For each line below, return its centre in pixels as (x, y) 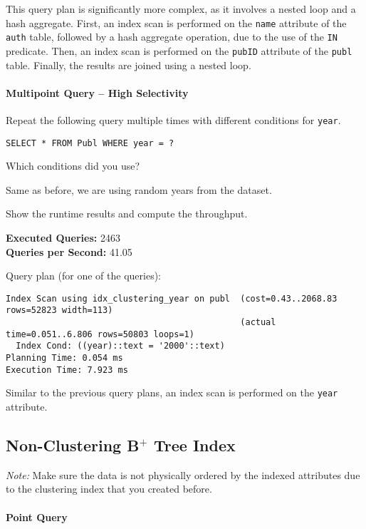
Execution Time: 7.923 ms (67, 370)
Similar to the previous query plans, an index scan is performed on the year (172, 392)
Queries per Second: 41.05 (69, 251)
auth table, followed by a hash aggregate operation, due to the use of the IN (172, 37)
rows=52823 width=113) (59, 310)
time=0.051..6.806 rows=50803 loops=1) (100, 334)
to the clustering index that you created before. (109, 489)
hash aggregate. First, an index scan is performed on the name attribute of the (176, 22)
